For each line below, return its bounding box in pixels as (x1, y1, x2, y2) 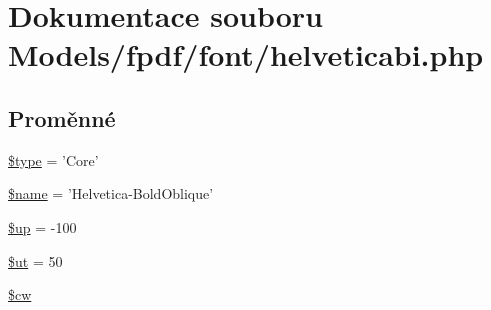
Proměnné (8, 102, 116, 133)
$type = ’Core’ (8, 149, 99, 170)
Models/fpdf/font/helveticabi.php (8, 34, 484, 75)
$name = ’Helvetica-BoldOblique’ (8, 183, 214, 204)
